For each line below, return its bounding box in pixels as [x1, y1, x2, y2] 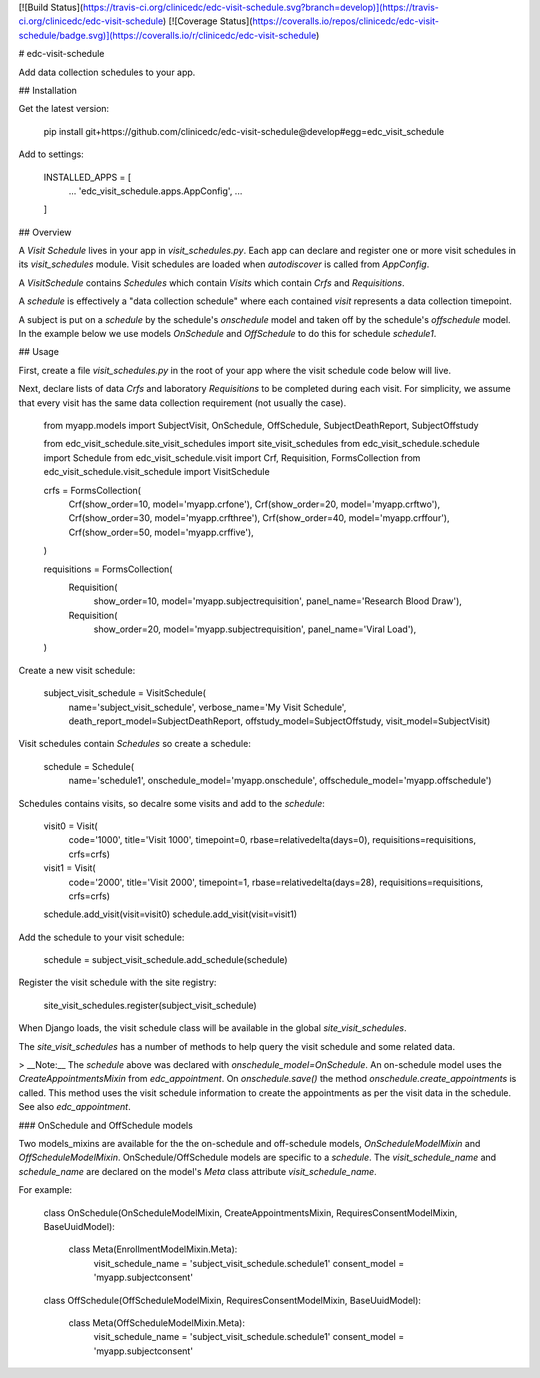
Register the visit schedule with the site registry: [18, 976, 217, 989]
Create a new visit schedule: [18, 664, 136, 676]
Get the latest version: [18, 103, 110, 115]
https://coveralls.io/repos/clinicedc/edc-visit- [251, 15, 440, 27]
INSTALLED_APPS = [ [43, 171, 132, 183]
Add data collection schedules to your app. [18, 66, 196, 78]
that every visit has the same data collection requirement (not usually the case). [18, 396, 347, 409]
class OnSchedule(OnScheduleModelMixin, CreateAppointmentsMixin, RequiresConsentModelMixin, [43, 1206, 458, 1219]
